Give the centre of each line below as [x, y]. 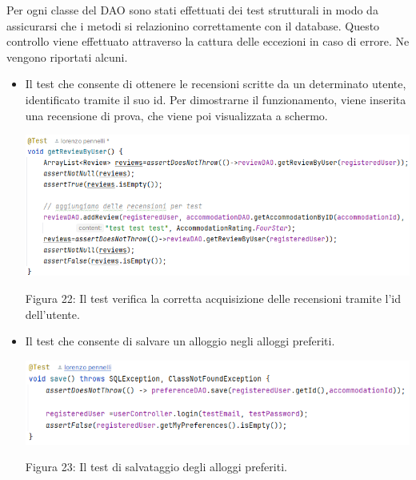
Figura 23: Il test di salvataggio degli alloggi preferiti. [156, 467]
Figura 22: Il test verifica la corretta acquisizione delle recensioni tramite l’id [213, 298]
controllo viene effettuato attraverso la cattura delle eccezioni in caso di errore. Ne [208, 41]
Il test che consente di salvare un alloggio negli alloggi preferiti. [180, 341]
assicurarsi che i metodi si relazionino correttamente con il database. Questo [193, 25]
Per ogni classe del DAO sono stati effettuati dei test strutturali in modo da [192, 10]
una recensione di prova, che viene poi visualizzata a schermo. [176, 115]
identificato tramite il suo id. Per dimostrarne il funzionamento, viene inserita [216, 99]
